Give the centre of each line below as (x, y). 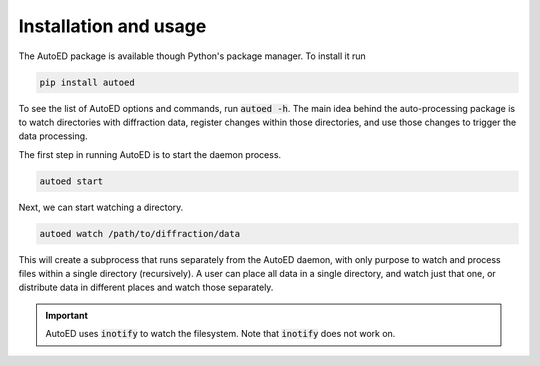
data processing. (53, 136)
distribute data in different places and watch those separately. (146, 287)
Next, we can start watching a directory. (101, 207)
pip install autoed (87, 82)
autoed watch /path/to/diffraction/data (139, 233)
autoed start (71, 181)
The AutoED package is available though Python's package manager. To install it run (192, 56)
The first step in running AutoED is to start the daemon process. (150, 154)
